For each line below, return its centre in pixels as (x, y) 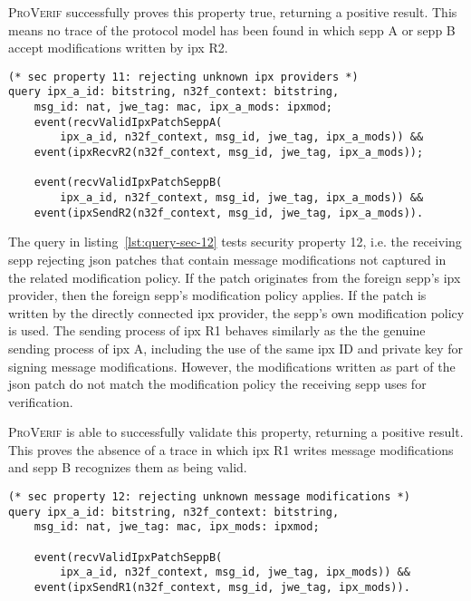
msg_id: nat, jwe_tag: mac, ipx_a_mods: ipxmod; (183, 107)
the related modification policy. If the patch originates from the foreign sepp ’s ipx (235, 277)
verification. (41, 401)
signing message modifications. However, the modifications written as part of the (232, 366)
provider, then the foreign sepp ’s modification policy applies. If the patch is (217, 295)
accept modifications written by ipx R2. (118, 48)
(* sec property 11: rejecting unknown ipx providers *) (183, 77)
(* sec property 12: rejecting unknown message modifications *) (209, 497)
